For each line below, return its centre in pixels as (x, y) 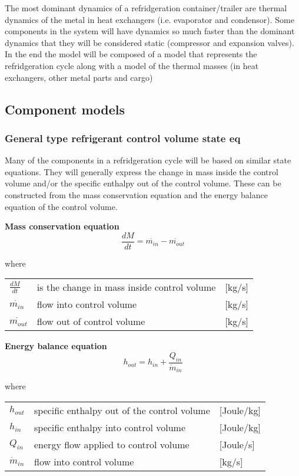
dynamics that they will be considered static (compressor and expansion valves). (149, 42)
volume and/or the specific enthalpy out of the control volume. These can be (143, 183)
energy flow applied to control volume (112, 444)
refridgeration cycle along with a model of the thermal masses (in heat (132, 65)
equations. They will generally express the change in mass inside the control (142, 171)
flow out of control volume (91, 321)
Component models (65, 109)
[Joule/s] (237, 444)
